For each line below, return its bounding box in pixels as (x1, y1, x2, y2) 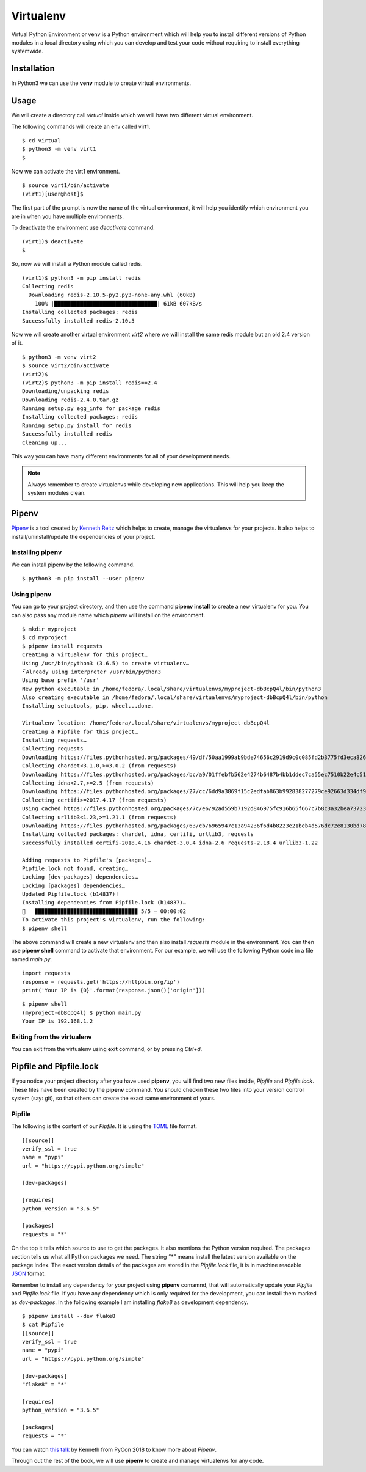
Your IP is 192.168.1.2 (22, 1018, 93, 1025)
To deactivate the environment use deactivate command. (11, 224, 155, 232)
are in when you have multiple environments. (11, 213, 124, 220)
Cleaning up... (22, 439, 68, 446)
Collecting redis (22, 283, 74, 290)
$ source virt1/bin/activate (22, 182, 109, 189)
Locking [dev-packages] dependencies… (22, 874, 138, 881)
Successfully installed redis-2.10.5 (22, 317, 135, 324)
